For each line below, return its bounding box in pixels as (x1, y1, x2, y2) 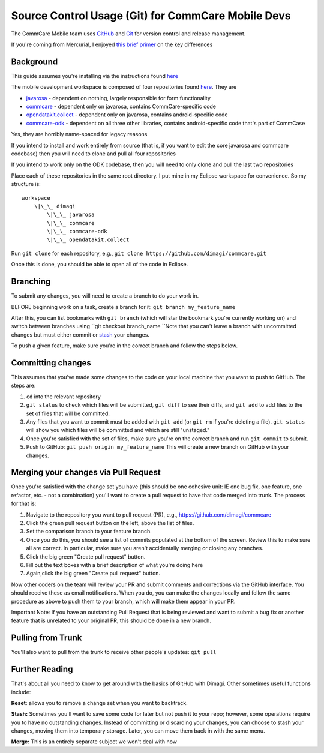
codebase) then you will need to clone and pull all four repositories (11, 150, 176, 157)
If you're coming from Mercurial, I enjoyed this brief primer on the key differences (11, 41, 213, 48)
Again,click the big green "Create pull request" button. (26, 570, 161, 577)
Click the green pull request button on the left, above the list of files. (26, 520, 194, 527)
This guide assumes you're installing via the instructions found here (11, 72, 178, 79)
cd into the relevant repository (26, 393, 101, 400)
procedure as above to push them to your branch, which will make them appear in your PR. (11, 598, 236, 605)
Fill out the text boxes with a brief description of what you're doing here (26, 561, 203, 568)
